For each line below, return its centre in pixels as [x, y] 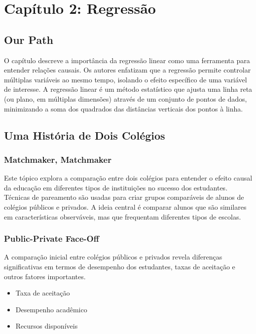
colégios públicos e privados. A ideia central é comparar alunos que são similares [125, 206]
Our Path [29, 39]
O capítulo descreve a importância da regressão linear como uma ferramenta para [127, 60]
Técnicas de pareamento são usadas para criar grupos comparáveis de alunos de [124, 197]
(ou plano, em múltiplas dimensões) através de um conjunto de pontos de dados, [126, 98]
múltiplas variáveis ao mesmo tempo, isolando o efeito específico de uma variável [126, 79]
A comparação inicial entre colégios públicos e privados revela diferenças [113, 257]
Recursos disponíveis [47, 326]
